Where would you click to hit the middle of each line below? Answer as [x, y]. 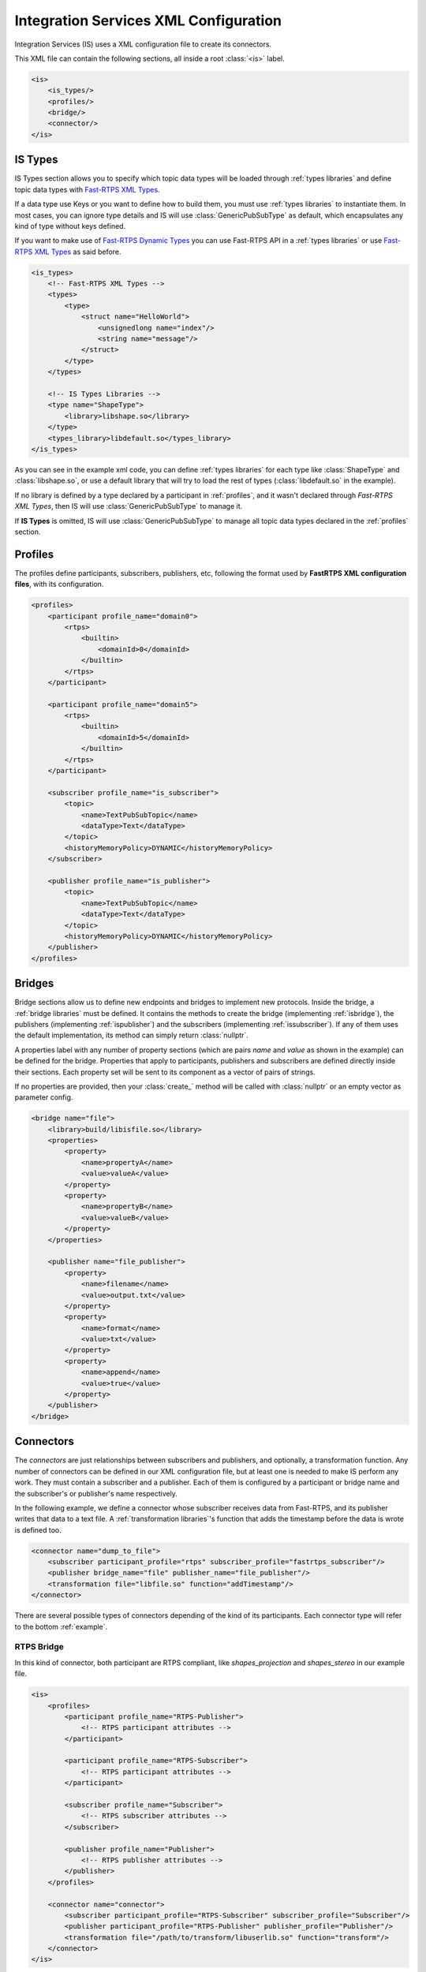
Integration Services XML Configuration [148, 21]
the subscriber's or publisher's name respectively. [96, 1493]
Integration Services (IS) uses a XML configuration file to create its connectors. [143, 44]
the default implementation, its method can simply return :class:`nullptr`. [131, 1035]
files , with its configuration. [59, 585]
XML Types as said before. [78, 252]
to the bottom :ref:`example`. [61, 1627]
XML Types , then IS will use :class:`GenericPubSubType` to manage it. [129, 506]
